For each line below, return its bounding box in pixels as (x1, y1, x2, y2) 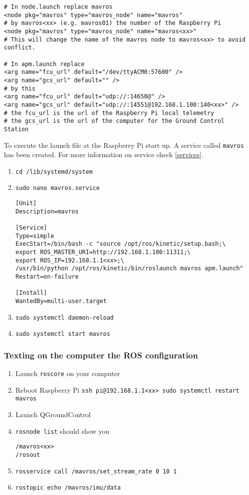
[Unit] (15, 200, 37, 207)
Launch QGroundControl (15, 409, 91, 420)
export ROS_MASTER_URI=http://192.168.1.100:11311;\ (15, 249, 191, 256)
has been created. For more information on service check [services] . (4, 149, 204, 160)
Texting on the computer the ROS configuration (4, 349, 198, 361)
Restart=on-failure (15, 273, 79, 280)
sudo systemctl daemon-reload (15, 314, 114, 321)
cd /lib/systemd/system (15, 168, 93, 175)
